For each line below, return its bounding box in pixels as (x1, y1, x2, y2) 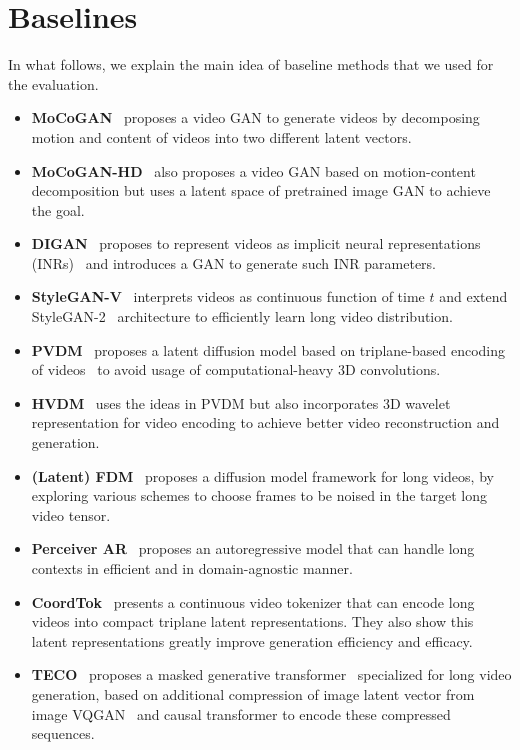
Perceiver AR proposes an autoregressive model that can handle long (31, 538, 475, 559)
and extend (439, 286, 508, 307)
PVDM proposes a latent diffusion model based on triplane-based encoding (31, 339, 506, 360)
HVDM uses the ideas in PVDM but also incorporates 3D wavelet (31, 392, 451, 413)
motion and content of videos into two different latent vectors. (31, 126, 412, 147)
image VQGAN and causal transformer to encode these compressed (31, 703, 451, 724)
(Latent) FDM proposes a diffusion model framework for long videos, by (31, 465, 494, 486)
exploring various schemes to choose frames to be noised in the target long (31, 485, 487, 506)
